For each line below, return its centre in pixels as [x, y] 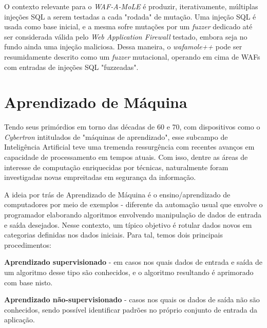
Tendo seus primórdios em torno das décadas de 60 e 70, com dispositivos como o [132, 127]
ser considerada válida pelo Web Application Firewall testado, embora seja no [126, 36]
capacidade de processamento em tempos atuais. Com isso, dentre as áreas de [126, 157]
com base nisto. [28, 282]
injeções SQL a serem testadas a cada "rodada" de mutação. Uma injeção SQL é [130, 16]
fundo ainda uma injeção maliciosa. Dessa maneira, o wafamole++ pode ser [123, 47]
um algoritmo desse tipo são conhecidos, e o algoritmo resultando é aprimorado [129, 272]
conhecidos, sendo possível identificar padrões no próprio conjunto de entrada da [131, 309]
